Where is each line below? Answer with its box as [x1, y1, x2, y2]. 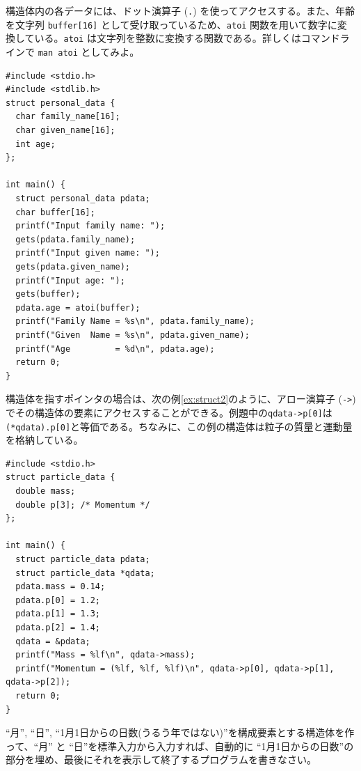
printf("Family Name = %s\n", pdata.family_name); [15, 316, 255, 327]
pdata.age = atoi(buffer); [15, 302, 141, 313]
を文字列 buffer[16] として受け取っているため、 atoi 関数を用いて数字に [6, 17, 337, 31]
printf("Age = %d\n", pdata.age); [15, 343, 215, 354]
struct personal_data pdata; [15, 193, 150, 203]
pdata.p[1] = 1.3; [15, 609, 101, 619]
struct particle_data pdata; [15, 554, 150, 564]
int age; [15, 139, 56, 149]
